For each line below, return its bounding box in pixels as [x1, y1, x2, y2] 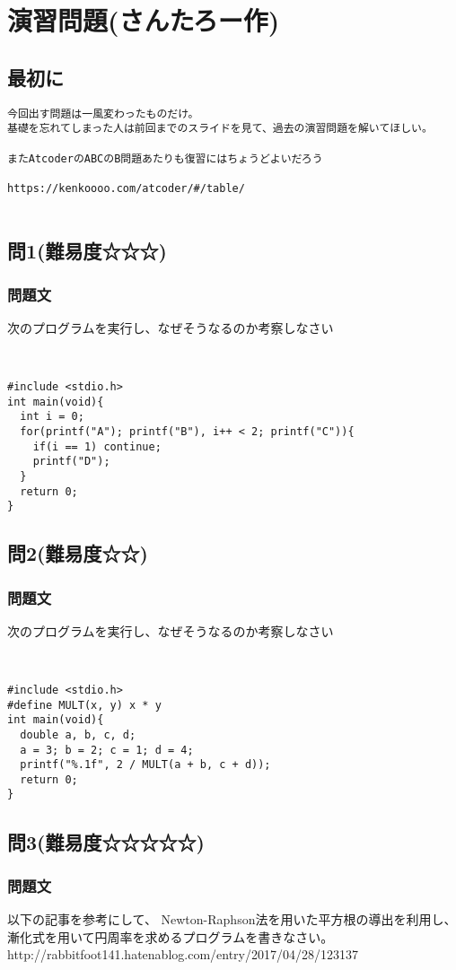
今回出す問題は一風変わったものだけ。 [7, 107, 199, 120]
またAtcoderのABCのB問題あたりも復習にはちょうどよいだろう [7, 152, 323, 165]
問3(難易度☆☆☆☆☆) [7, 827, 205, 855]
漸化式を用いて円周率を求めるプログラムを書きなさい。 [7, 927, 334, 946]
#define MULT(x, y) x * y [7, 698, 162, 712]
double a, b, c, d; [20, 728, 136, 741]
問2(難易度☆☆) [7, 539, 148, 567]
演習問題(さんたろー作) [7, 2, 280, 39]
